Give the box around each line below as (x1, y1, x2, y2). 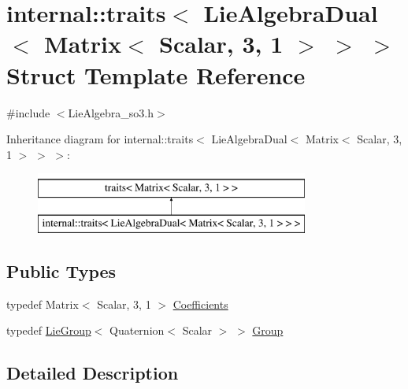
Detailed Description (6, 361, 179, 385)
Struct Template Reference (6, 58, 306, 91)
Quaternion (109, 322, 165, 339)
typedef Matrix (6, 295, 79, 312)
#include (6, 104, 50, 120)
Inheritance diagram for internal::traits (6, 131, 194, 147)
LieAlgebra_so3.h (68, 104, 154, 120)
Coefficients (172, 295, 228, 312)
